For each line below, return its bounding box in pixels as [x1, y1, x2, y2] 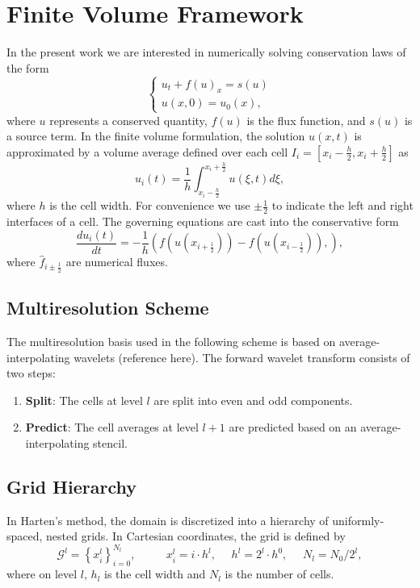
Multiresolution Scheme [6, 295, 209, 320]
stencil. [93, 434, 128, 451]
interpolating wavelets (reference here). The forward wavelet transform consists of [6, 348, 410, 365]
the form [6, 59, 49, 76]
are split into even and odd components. [153, 391, 353, 408]
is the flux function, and [246, 111, 366, 128]
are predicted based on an [229, 419, 357, 436]
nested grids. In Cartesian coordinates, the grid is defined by [46, 528, 346, 544]
